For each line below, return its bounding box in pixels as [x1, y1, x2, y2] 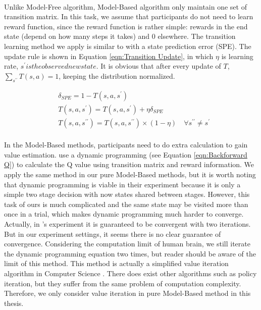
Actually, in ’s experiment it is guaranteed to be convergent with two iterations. [4, 218, 251, 229]
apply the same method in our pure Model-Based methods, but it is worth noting [4, 169, 256, 180]
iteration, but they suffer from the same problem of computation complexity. [4, 278, 241, 288]
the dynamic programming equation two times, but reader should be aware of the [4, 248, 256, 259]
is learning [221, 50, 253, 61]
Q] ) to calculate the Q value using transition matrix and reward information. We [4, 159, 254, 170]
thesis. [4, 297, 24, 308]
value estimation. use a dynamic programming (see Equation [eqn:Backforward [4, 149, 247, 160]
